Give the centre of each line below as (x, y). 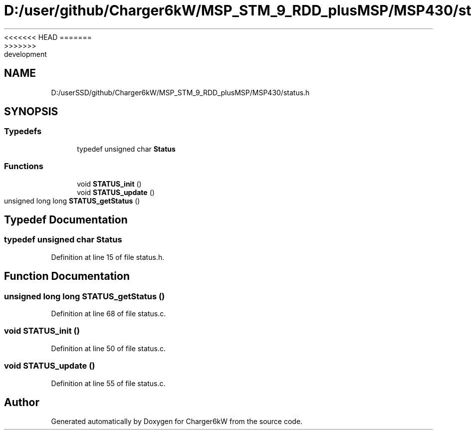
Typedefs (23, 131)
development (25, 54)
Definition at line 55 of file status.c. (108, 383)
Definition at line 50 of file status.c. (109, 348)
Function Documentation (67, 276)
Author (22, 402)
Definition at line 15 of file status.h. (108, 257)
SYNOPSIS (31, 112)
